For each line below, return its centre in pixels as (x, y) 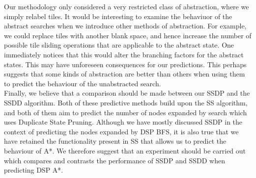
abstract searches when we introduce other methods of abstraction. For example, (125, 26)
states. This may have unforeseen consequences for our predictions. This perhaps (125, 64)
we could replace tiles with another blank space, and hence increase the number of (128, 35)
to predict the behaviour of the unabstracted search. (83, 83)
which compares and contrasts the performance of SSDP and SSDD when (114, 160)
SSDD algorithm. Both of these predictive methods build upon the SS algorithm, (126, 102)
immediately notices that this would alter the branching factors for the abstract (124, 54)
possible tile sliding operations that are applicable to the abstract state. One (119, 45)
